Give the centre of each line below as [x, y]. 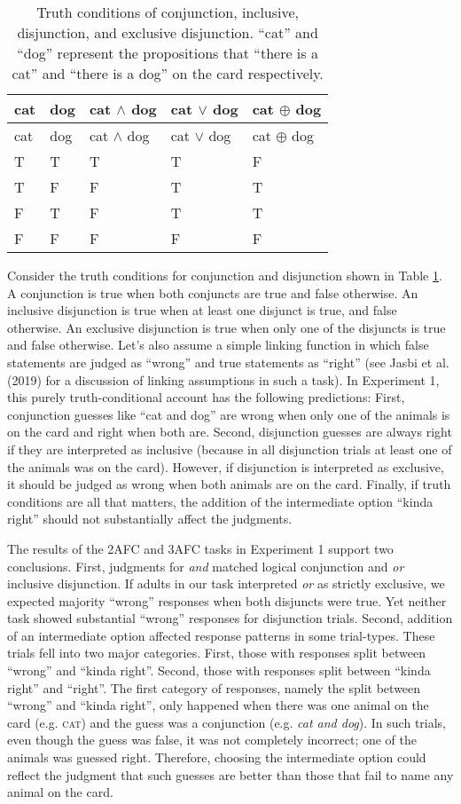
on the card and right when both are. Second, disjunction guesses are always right [230, 432]
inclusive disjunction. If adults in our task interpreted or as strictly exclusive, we [226, 583]
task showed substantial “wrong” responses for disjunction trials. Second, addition [230, 618]
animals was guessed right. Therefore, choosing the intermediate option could [217, 757]
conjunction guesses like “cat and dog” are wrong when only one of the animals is [229, 414]
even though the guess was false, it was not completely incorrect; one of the [212, 740]
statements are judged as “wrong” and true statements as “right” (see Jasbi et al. [228, 362]
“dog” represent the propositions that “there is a [168, 53]
